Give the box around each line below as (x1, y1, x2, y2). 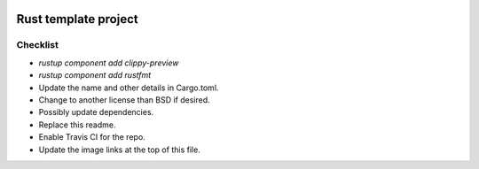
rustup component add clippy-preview (38, 58, 179, 68)
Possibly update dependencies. (38, 107, 154, 118)
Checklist (16, 39, 59, 51)
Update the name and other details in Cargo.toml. (38, 82, 219, 93)
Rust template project (16, 12, 138, 27)
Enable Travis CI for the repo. (38, 132, 145, 142)
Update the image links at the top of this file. (38, 144, 201, 155)
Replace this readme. (38, 119, 116, 130)
